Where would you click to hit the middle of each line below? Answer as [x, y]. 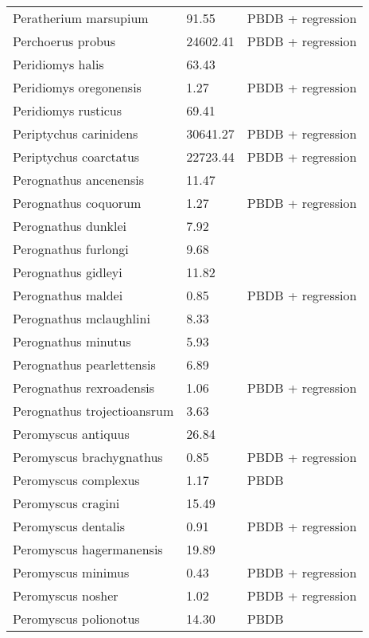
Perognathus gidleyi [68, 272]
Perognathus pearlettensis [84, 364]
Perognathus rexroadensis [84, 387]
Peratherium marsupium [81, 18]
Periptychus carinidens [76, 133]
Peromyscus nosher [66, 595]
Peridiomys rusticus [68, 110]
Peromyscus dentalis [69, 526]
